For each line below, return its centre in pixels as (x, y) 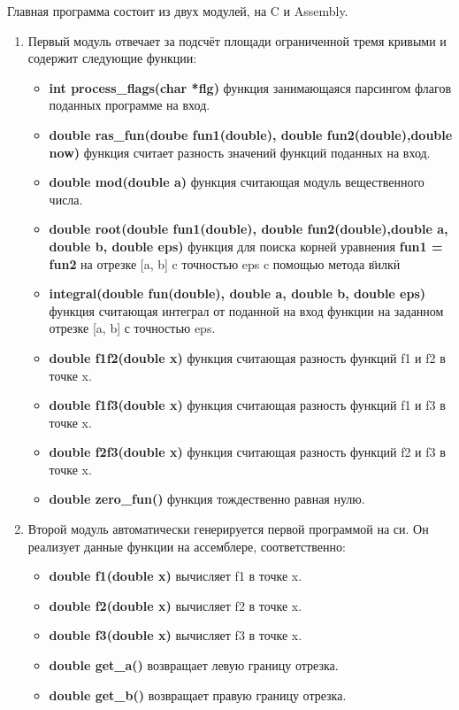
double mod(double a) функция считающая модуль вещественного (237, 182)
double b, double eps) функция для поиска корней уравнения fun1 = (246, 246)
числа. (66, 199)
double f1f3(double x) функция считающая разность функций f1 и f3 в (247, 405)
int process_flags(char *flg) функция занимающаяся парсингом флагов (250, 87)
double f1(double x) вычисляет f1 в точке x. (176, 576)
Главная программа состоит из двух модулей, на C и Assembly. (178, 11)
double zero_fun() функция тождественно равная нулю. (207, 499)
